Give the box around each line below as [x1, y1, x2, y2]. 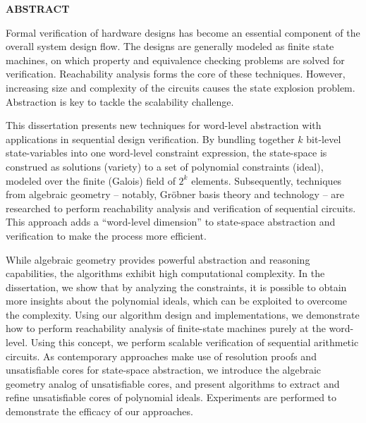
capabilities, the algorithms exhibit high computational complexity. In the [6, 266, 325, 281]
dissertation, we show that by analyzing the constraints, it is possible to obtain [6, 279, 347, 294]
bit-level [306, 131, 341, 146]
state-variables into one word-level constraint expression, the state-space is [6, 145, 327, 160]
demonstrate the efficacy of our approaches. [6, 404, 193, 419]
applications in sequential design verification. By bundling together [6, 131, 295, 146]
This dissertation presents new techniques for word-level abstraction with [6, 118, 322, 133]
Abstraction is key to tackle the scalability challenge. [6, 94, 234, 109]
